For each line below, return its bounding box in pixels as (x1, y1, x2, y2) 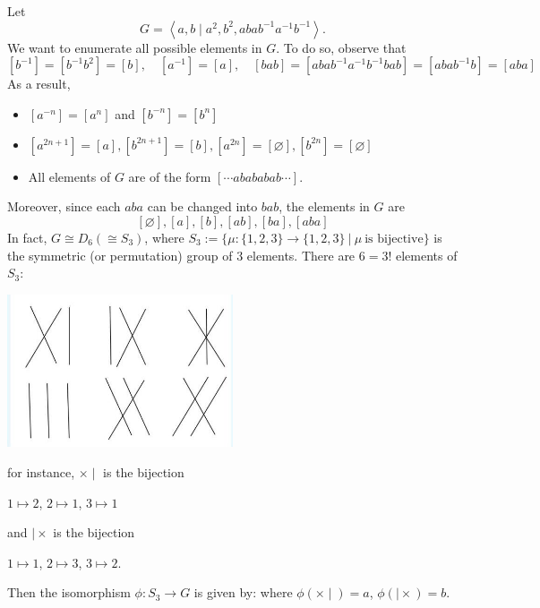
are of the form (128, 167, 211, 185)
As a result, (7, 74, 71, 93)
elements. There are (246, 245, 356, 264)
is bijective (364, 232, 424, 245)
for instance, (7, 462, 75, 481)
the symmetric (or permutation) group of (7, 245, 233, 264)
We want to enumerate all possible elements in (7, 38, 262, 56)
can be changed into (147, 197, 258, 216)
